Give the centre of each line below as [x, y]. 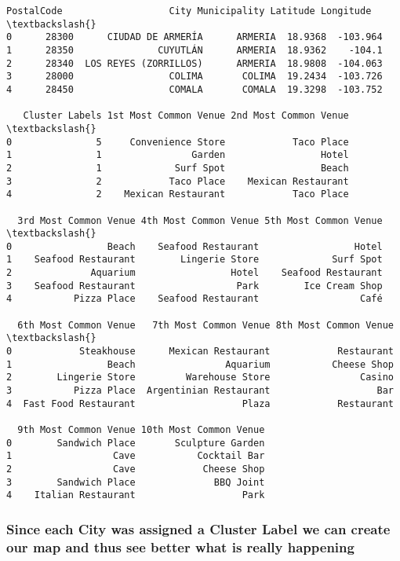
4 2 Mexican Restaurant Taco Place [178, 194]
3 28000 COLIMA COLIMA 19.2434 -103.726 [195, 77]
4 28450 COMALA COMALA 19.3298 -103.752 [195, 89]
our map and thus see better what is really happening [180, 546]
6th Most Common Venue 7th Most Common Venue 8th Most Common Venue [205, 325]
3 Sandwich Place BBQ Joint [136, 482]
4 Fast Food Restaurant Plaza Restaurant [200, 403]
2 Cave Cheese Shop [136, 469]
